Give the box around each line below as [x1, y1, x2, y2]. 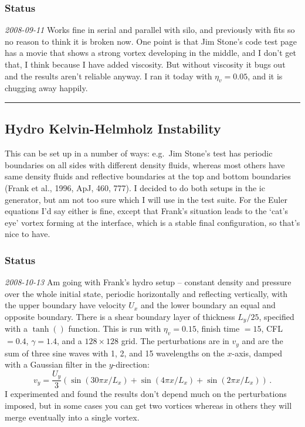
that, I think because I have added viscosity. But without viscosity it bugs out [5, 58, 286, 70]
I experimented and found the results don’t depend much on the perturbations [5, 388, 287, 400]
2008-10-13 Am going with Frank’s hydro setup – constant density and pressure [5, 276, 292, 288]
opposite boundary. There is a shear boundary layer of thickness [5, 310, 235, 322]
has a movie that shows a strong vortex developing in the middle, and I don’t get [5, 46, 296, 59]
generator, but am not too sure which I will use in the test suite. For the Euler [5, 193, 287, 205]
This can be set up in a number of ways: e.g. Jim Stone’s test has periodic [5, 147, 273, 159]
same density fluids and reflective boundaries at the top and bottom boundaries [5, 170, 291, 182]
